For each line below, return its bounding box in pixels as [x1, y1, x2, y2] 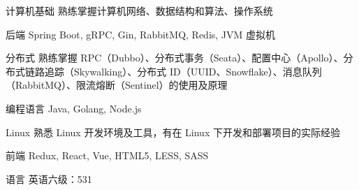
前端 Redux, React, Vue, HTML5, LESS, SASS [6, 148, 209, 163]
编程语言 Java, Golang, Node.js [6, 101, 142, 115]
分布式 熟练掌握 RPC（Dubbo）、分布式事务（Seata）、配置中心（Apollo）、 [6, 50, 344, 65]
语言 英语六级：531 [6, 171, 92, 186]
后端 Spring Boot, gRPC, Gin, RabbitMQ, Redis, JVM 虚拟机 [6, 27, 276, 41]
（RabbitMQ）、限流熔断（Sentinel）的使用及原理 [6, 78, 228, 92]
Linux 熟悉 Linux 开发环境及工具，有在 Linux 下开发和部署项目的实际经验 [6, 124, 340, 139]
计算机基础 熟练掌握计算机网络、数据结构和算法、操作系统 [6, 3, 273, 17]
